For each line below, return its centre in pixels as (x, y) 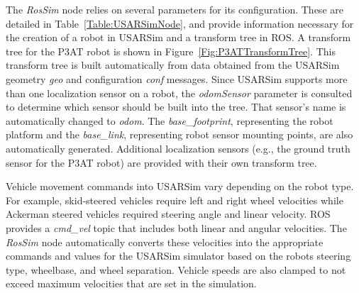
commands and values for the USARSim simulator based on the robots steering (178, 256)
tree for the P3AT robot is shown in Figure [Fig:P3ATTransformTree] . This (171, 51)
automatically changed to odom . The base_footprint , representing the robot (170, 120)
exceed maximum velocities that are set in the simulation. (131, 283)
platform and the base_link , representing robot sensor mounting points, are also (179, 134)
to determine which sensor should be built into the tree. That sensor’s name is (176, 107)
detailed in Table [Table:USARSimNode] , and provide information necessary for (180, 23)
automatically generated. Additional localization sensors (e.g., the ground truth (178, 148)
